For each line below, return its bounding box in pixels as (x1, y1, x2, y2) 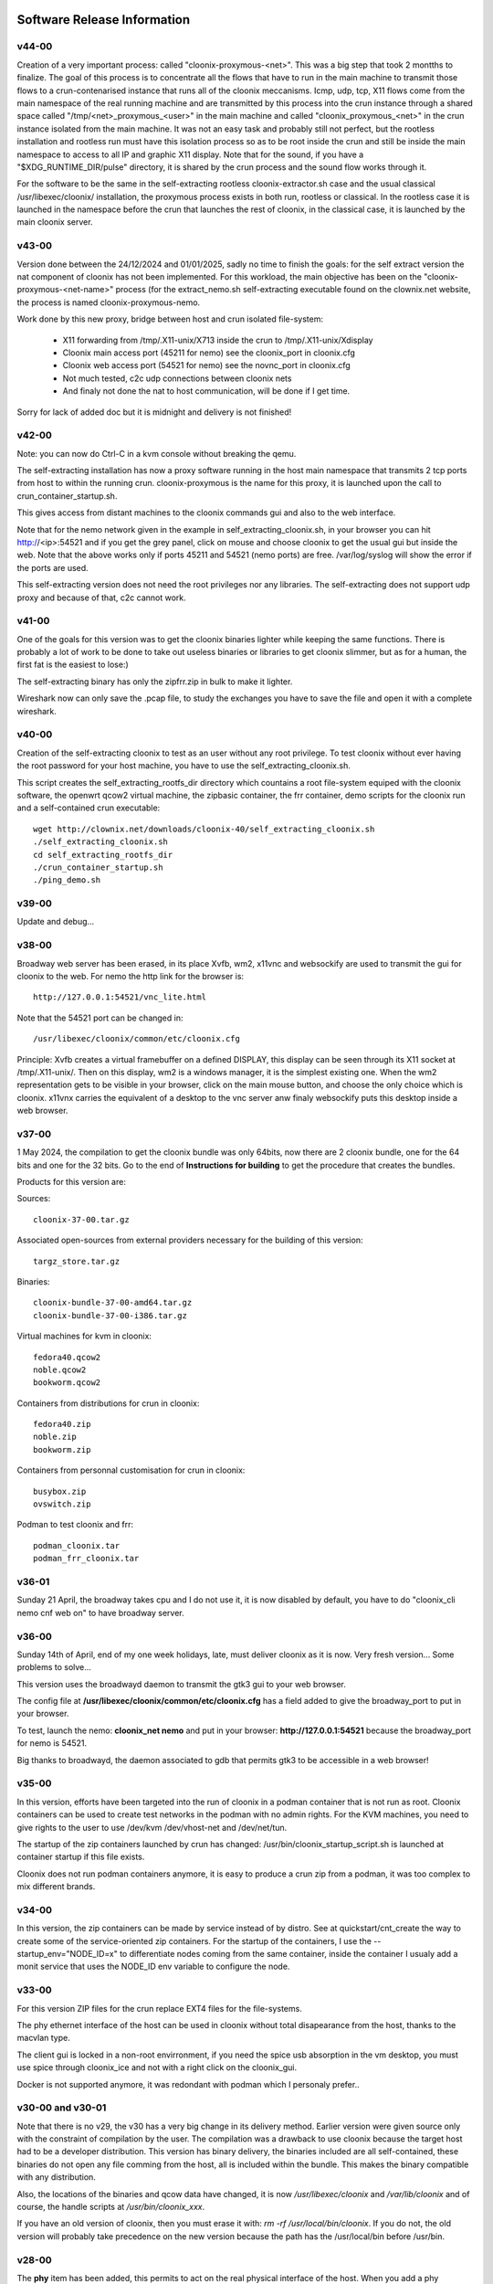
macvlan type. (16, 2033, 70, 2044)
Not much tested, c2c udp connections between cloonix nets (62, 373, 292, 384)
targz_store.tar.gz (33, 1256, 121, 1266)
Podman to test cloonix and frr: (16, 1519, 134, 1530)
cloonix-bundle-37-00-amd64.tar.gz (33, 1297, 193, 1308)
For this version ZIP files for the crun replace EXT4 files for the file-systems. (16, 2003, 303, 2014)
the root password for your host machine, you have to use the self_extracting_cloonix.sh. (16, 760, 351, 771)
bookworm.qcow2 (33, 1378, 101, 1388)
